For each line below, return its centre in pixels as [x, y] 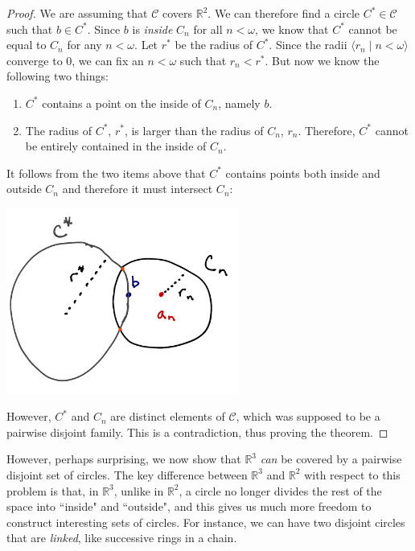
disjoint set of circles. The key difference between [127, 474]
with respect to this [352, 474]
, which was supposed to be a [308, 416]
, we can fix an [108, 60]
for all [208, 29]
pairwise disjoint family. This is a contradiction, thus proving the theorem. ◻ [197, 432]
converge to [35, 60]
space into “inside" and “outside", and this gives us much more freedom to [189, 506]
